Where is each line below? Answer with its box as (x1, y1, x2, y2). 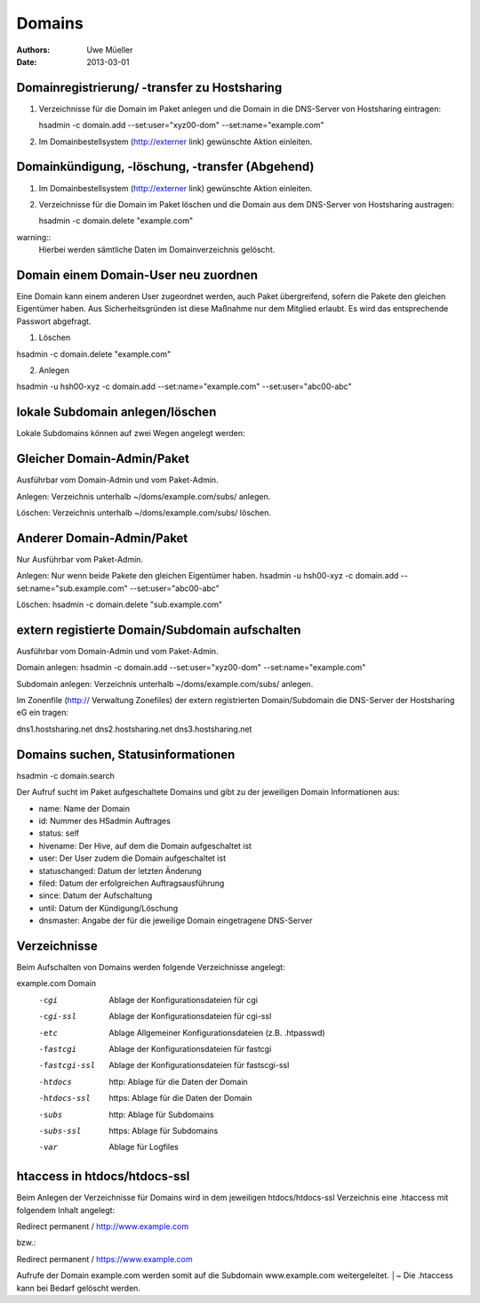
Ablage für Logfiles (108, 1142, 180, 1153)
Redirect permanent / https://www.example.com (16, 1253, 193, 1264)
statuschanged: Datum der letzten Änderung (38, 865, 202, 876)
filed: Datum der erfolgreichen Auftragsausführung (38, 878, 225, 888)
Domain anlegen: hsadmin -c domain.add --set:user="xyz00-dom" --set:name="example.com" (16, 662, 366, 673)
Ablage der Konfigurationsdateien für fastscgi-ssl (108, 1060, 290, 1071)
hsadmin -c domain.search (16, 770, 115, 781)
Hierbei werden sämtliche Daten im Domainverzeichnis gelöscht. (38, 245, 276, 255)
